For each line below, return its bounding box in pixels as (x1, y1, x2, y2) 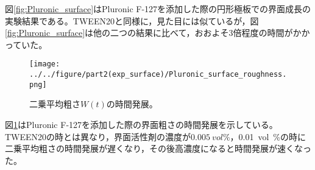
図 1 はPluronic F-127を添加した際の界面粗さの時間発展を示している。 (5, 118, 278, 130)
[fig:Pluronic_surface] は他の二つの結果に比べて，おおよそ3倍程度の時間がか (5, 26, 302, 39)
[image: (29, 60, 60, 69)
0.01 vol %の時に (238, 130, 306, 143)
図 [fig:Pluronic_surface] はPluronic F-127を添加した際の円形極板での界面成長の (5, 2, 311, 15)
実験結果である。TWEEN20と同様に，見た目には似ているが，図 (5, 14, 259, 27)
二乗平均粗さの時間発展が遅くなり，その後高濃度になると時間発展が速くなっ (5, 142, 312, 155)
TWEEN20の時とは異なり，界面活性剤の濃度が (5, 130, 191, 143)
